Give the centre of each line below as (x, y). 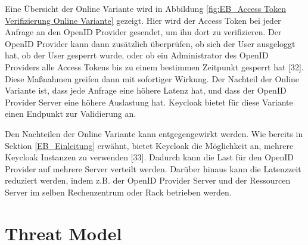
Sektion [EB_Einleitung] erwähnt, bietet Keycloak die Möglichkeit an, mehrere (149, 145)
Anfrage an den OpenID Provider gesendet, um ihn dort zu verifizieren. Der (143, 32)
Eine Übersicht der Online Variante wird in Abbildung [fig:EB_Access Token (145, 8)
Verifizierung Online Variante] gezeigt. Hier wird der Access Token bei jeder (143, 20)
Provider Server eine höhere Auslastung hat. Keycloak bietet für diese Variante (149, 102)
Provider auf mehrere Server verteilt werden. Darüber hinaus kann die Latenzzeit (153, 168)
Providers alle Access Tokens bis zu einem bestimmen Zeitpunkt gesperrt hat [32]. (154, 66)
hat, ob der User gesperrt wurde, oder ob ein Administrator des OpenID (137, 55)
